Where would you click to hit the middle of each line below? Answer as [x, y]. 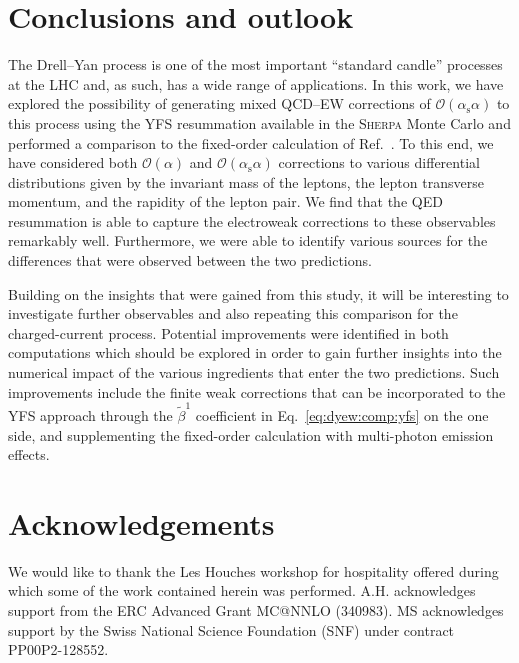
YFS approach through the [90, 414]
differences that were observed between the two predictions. [190, 260]
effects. [29, 454]
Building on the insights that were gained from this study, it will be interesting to [258, 293]
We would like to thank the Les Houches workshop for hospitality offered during [253, 570]
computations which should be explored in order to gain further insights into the [255, 352]
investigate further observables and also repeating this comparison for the [233, 313]
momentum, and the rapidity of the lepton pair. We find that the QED [225, 201]
